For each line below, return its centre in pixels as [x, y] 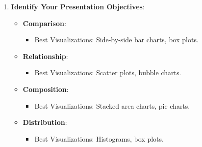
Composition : [46, 89]
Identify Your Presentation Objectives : [78, 6]
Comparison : [44, 23]
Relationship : [45, 56]
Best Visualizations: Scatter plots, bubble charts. [108, 73]
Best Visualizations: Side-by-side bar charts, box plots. [116, 40]
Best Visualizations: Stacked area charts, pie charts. [112, 105]
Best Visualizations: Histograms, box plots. [99, 138]
